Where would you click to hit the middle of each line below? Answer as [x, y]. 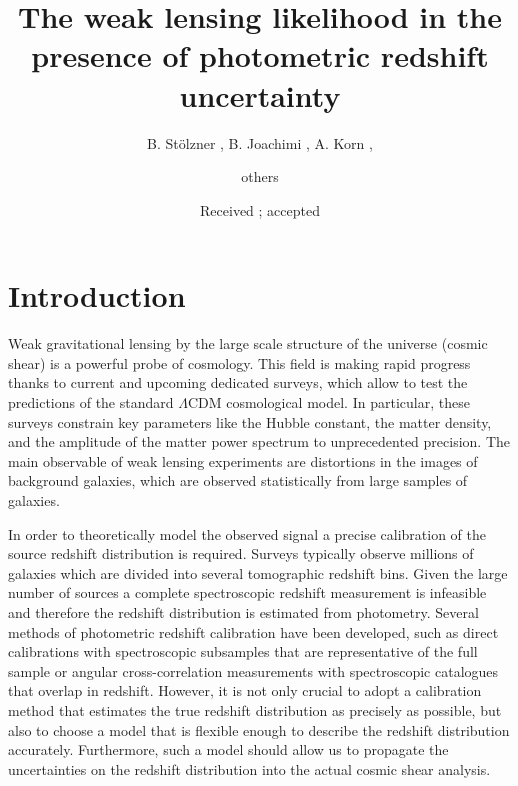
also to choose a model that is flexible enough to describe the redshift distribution [259, 729]
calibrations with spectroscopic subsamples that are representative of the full [243, 651]
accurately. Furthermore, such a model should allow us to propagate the [228, 749]
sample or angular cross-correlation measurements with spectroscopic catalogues [253, 670]
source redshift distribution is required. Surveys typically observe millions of [241, 553]
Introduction [97, 295]
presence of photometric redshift [260, 55]
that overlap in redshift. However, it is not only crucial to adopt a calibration [245, 690]
